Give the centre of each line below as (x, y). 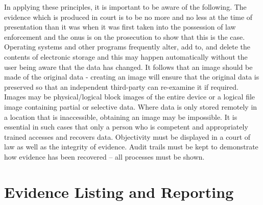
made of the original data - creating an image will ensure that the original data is (132, 77)
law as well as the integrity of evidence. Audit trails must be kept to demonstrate (131, 147)
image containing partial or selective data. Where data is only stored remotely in (131, 106)
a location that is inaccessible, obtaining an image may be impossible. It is (121, 117)
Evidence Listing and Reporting (119, 191)
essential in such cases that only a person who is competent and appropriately (126, 127)
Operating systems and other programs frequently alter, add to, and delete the (127, 47)
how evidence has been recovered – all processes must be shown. (104, 156)
